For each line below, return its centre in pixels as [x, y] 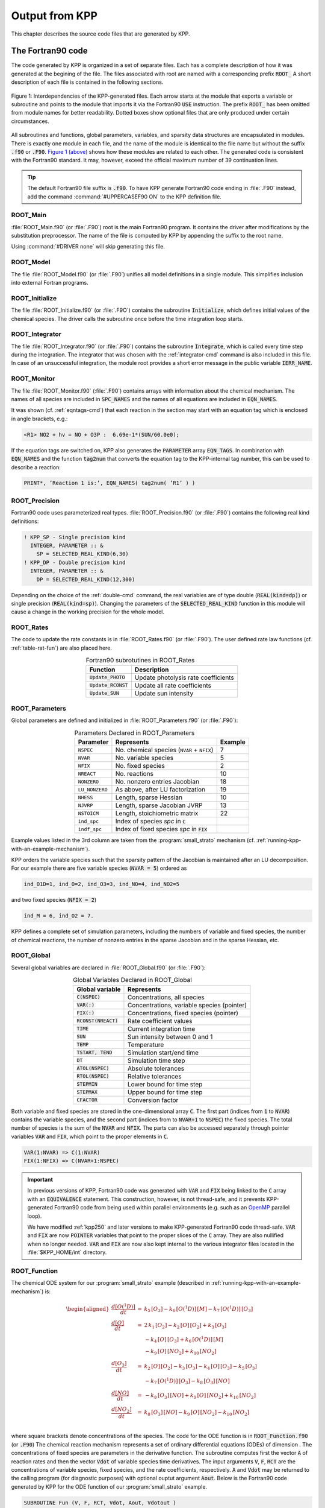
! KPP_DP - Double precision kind [75, 562]
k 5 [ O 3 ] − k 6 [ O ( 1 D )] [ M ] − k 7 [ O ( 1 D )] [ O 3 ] [199, 1309]
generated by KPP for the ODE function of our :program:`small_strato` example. [109, 1486]
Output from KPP [54, 16]
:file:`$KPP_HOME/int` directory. [67, 1252]
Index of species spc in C [150, 822]
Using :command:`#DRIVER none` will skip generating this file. [88, 247]
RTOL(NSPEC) [93, 1076]
